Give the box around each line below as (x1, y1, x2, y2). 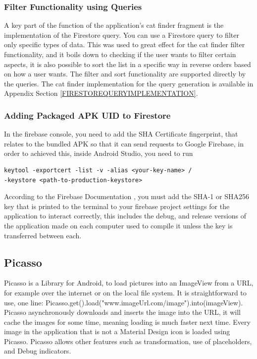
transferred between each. (4, 230, 82, 240)
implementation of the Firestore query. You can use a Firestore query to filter (4, 29, 239, 40)
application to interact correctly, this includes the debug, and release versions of (4, 211, 247, 221)
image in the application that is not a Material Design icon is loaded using (4, 326, 230, 337)
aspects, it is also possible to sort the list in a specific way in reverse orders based (4, 59, 251, 69)
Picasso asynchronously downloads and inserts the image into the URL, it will (4, 307, 241, 317)
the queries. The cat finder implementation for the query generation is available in (4, 78, 254, 88)
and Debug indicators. (4, 346, 71, 356)
